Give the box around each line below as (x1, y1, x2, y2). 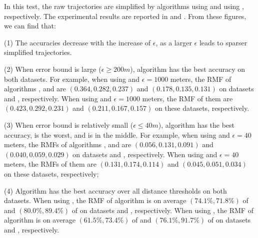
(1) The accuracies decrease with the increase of (4, 37, 151, 47)
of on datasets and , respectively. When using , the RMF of (71, 205, 253, 215)
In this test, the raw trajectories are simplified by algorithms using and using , (4, 1, 244, 11)
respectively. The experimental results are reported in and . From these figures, (4, 10, 246, 21)
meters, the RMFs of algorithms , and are (4, 139, 131, 150)
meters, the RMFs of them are (4, 159, 96, 169)
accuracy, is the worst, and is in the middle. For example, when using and (4, 129, 230, 140)
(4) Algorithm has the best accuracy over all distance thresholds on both (4, 185, 227, 196)
